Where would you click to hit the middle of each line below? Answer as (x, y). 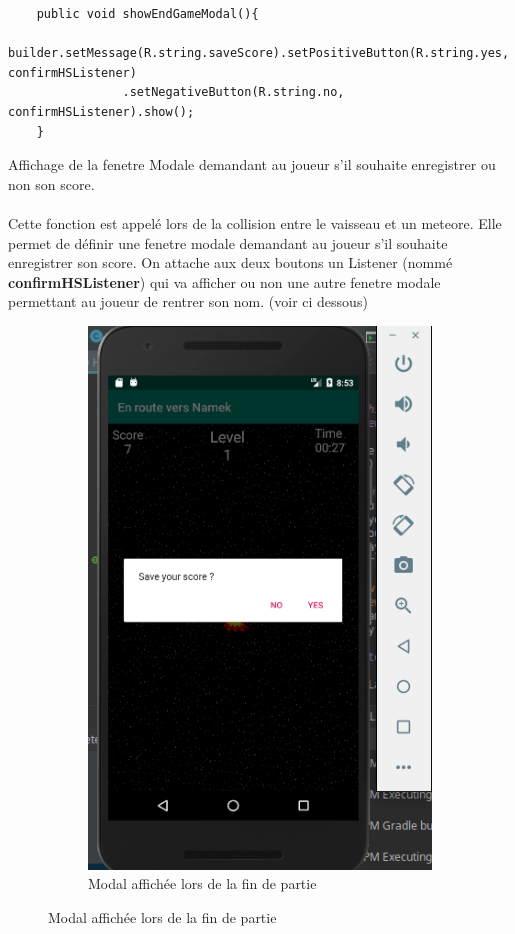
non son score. (51, 183)
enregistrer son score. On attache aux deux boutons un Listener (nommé (230, 262)
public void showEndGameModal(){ (147, 14)
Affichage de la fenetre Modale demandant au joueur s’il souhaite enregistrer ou (252, 164)
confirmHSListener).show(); (101, 111)
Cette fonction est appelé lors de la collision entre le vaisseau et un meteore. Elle (255, 222)
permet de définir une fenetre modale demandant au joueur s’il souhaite (228, 242)
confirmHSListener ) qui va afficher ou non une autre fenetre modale (224, 281)
